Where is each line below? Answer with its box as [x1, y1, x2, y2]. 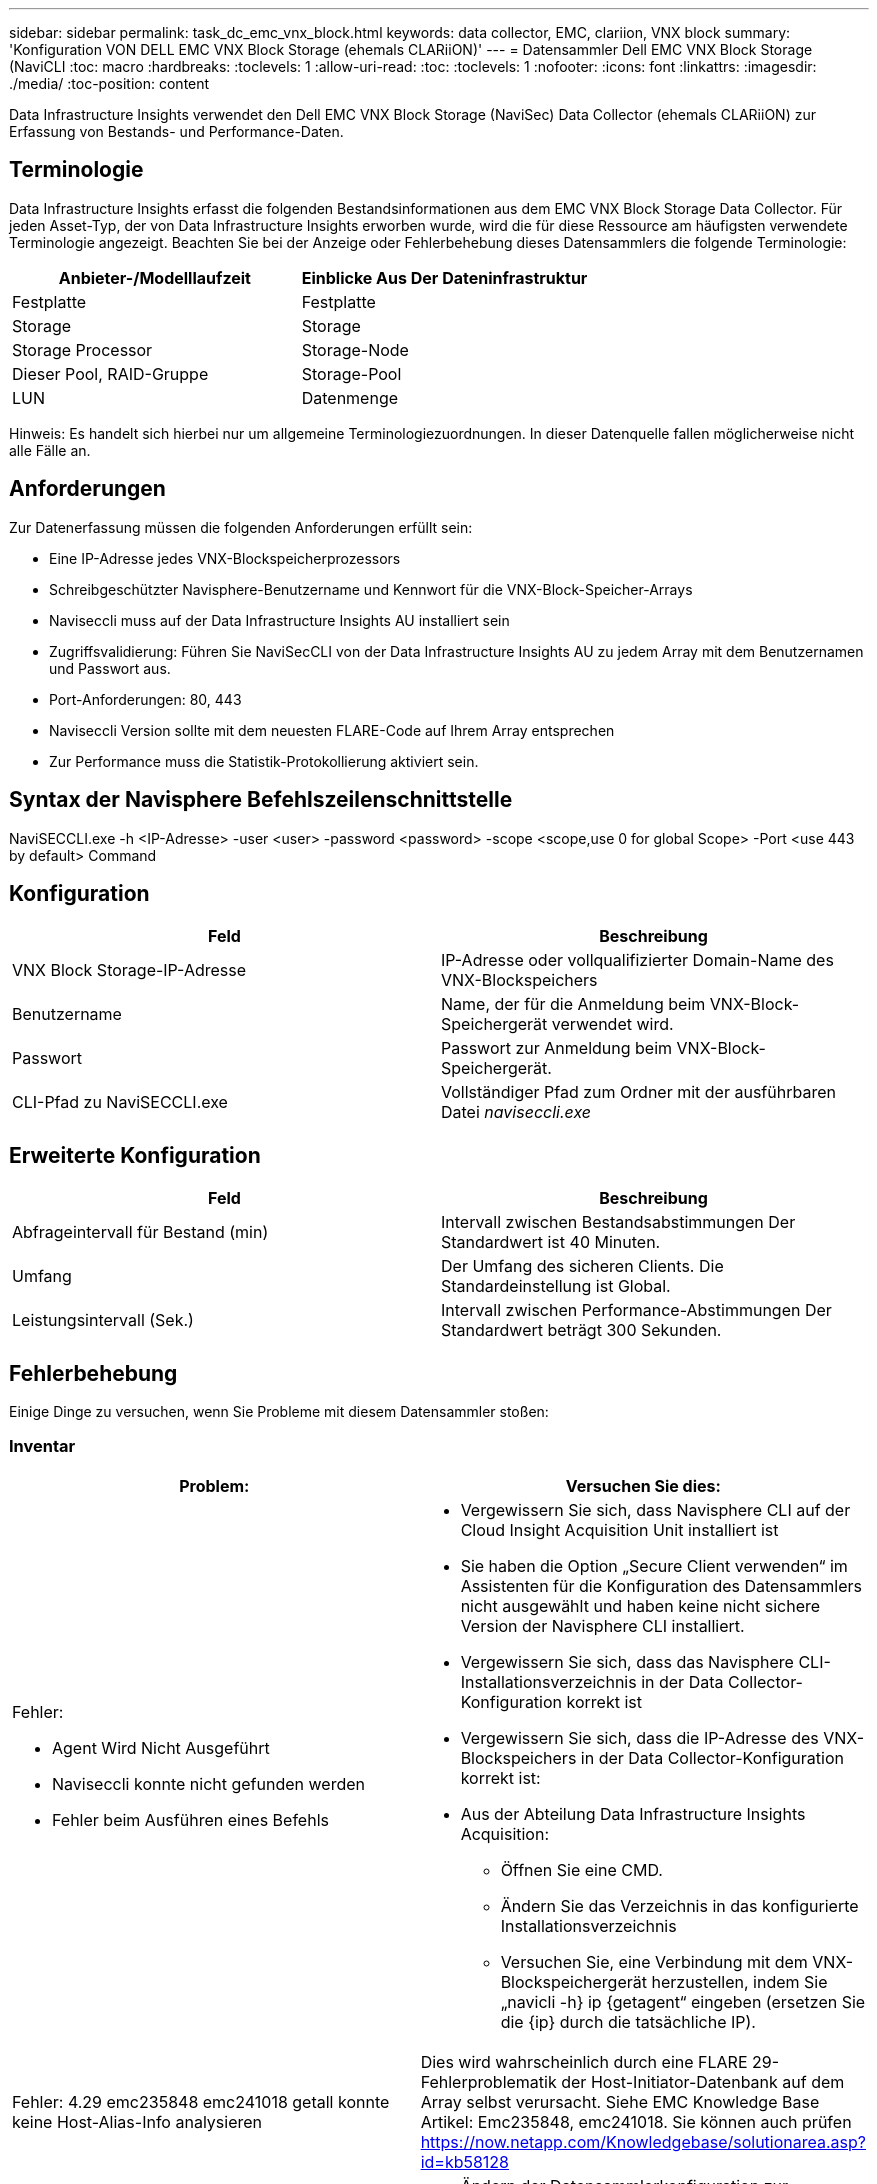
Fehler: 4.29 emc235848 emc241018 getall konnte [12, 2091, 390, 2112]
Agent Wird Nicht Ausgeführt [52, 1737, 270, 1758]
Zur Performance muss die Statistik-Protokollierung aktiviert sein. [49, 752, 479, 770]
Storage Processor [12, 339, 153, 360]
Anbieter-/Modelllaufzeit [58, 267, 251, 288]
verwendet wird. [551, 1014, 674, 1035]
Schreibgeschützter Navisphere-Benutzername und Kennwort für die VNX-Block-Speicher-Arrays [49, 580, 693, 598]
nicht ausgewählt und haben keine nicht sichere [460, 1595, 821, 1616]
